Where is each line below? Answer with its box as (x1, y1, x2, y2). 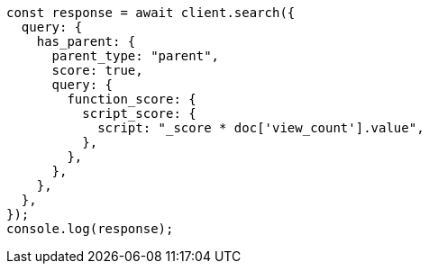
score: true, (51, 63, 143, 77)
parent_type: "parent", (51, 49, 220, 63)
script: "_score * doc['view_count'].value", (97, 121, 424, 135)
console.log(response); (6, 221, 174, 236)
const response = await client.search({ (6, 5, 296, 20)
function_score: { (67, 92, 196, 106)
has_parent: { (36, 34, 136, 49)
